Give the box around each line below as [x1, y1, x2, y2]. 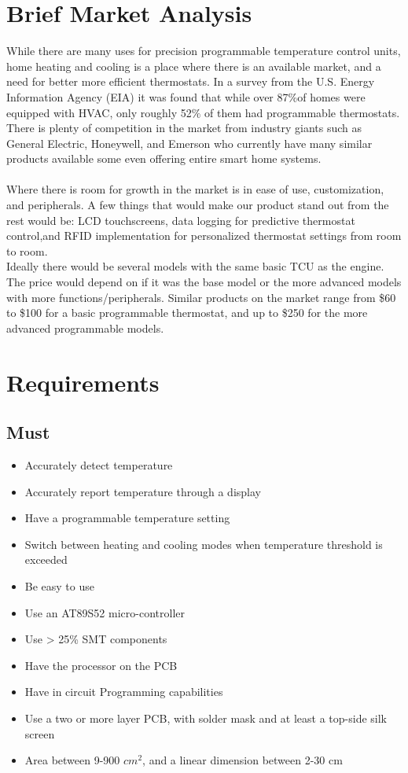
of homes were [297, 88, 366, 105]
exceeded [24, 551, 68, 568]
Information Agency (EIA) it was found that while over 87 [6, 88, 289, 105]
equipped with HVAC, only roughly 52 [6, 104, 192, 120]
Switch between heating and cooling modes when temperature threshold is [24, 536, 383, 552]
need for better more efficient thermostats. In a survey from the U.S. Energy [6, 73, 375, 90]
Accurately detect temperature [24, 456, 173, 473]
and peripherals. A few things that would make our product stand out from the [6, 197, 389, 213]
